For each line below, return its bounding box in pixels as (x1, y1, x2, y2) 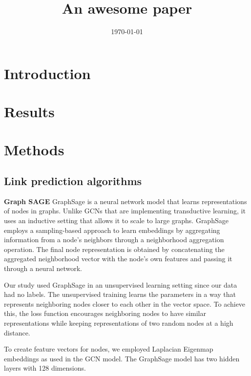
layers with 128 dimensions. (4, 363, 86, 373)
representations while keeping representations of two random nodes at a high (4, 317, 233, 328)
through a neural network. (4, 263, 82, 273)
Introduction (4, 63, 91, 83)
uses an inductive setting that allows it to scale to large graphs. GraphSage (4, 215, 229, 226)
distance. (4, 327, 30, 337)
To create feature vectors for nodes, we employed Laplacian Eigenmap (4, 344, 213, 354)
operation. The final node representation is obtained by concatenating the (4, 244, 225, 254)
